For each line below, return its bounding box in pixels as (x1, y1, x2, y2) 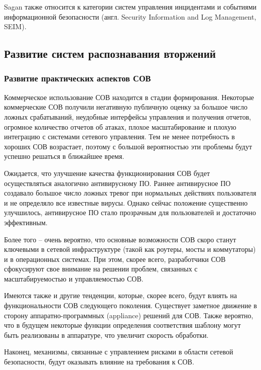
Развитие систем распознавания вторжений (4, 46, 216, 61)
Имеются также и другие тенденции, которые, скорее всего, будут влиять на (4, 290, 237, 301)
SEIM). (4, 21, 27, 32)
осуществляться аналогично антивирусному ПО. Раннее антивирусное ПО (4, 177, 231, 188)
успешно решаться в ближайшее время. (4, 151, 124, 161)
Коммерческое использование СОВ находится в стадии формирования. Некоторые (4, 91, 254, 102)
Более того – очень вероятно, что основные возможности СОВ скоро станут (4, 234, 236, 244)
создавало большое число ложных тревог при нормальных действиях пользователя (4, 188, 256, 198)
